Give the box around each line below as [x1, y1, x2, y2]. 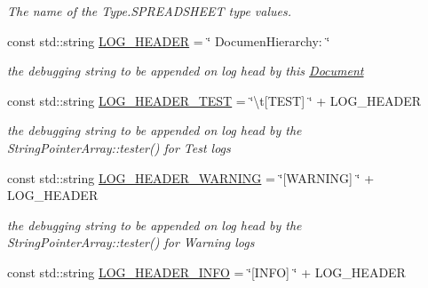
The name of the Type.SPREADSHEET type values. [7, 2, 292, 20]
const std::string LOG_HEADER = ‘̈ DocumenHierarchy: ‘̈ [7, 31, 330, 50]
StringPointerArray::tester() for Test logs [7, 138, 231, 156]
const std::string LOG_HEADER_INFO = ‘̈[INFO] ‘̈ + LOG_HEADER [7, 262, 406, 281]
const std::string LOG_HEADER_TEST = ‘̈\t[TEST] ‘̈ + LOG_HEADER [7, 91, 422, 109]
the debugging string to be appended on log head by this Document [7, 61, 364, 80]
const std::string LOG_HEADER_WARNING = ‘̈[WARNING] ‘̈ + [7, 168, 375, 187]
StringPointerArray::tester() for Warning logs [7, 233, 255, 252]
